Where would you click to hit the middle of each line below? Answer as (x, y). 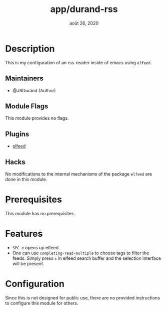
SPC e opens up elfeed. (36, 247)
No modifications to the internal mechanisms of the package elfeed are (79, 174)
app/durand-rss (84, 9)
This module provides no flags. (37, 118)
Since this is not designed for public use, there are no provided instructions (82, 297)
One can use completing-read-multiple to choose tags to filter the (81, 253)
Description (30, 48)
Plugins (17, 134)
